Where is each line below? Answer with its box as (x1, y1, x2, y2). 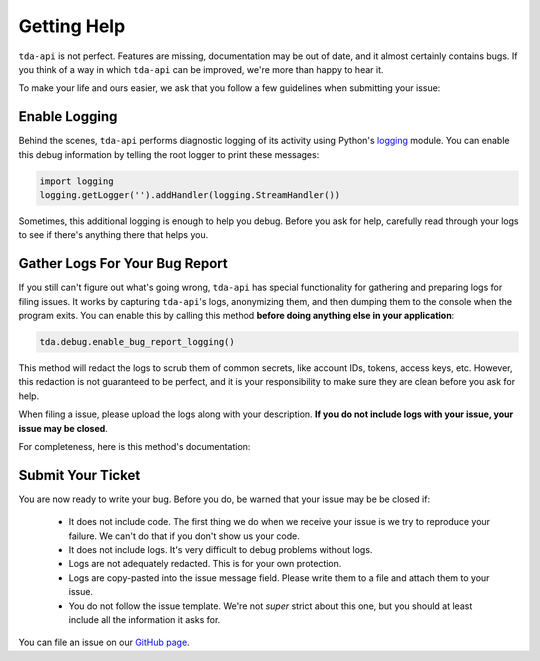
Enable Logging (18, 108, 118, 125)
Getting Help (18, 15, 126, 37)
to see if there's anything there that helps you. (18, 229, 209, 241)
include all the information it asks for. (68, 614, 221, 626)
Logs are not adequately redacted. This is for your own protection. (68, 558, 342, 570)
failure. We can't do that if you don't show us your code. (68, 530, 300, 542)
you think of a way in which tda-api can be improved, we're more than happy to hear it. (18, 63, 384, 75)
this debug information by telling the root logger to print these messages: (18, 148, 320, 160)
